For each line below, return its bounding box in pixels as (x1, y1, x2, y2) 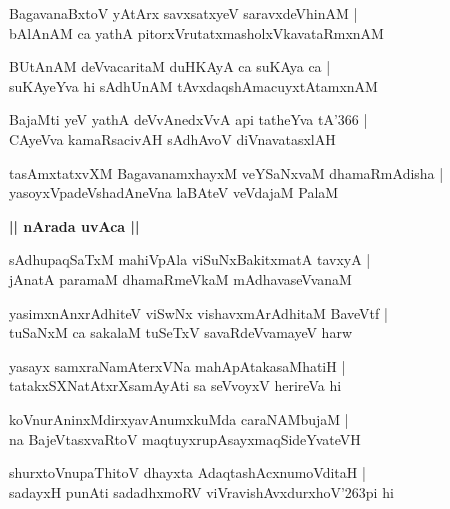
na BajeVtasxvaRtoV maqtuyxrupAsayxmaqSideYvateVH (9, 428, 361, 449)
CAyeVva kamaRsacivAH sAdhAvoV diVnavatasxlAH (9, 128, 336, 149)
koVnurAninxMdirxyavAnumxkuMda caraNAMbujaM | (9, 408, 349, 429)
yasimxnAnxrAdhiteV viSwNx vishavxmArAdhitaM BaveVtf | (9, 302, 388, 323)
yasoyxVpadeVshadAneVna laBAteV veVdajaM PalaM (9, 182, 339, 203)
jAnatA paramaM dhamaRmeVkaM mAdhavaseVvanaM (9, 268, 352, 289)
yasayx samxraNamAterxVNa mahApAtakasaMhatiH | (9, 355, 346, 376)
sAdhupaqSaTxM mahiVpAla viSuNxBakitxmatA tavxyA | (9, 249, 371, 270)
